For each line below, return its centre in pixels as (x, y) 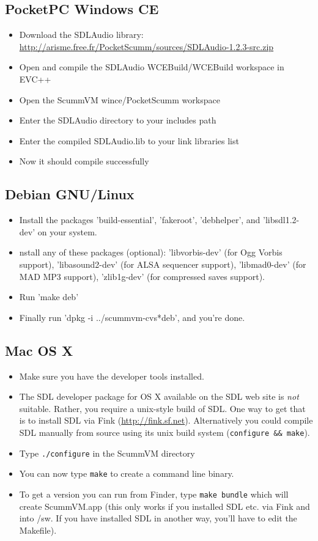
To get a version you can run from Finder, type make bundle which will (154, 494)
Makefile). (38, 530)
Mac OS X (39, 350)
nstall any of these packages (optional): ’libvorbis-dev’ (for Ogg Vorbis (151, 252)
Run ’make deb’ (49, 297)
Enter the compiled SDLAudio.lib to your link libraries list (129, 140)
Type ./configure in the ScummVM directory (107, 453)
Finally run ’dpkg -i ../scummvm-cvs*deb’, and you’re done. (132, 317)
